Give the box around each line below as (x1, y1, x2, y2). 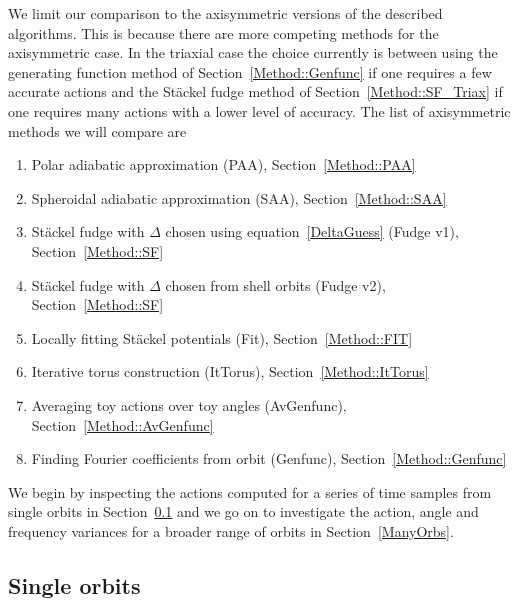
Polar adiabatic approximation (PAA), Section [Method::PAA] (31, 154, 416, 175)
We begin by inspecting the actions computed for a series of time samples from (8, 481, 492, 502)
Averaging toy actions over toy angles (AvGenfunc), (31, 394, 347, 415)
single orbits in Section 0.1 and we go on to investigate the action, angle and (8, 501, 479, 522)
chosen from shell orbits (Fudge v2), (165, 274, 386, 295)
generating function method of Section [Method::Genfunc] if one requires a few (8, 61, 492, 82)
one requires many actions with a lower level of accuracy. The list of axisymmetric (8, 100, 511, 121)
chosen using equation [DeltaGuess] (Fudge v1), (165, 221, 459, 242)
